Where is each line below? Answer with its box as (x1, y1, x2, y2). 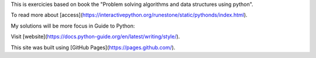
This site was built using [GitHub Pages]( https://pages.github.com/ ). (11, 44, 176, 51)
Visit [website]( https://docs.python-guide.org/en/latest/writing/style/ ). (11, 33, 180, 40)
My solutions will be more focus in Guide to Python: (11, 22, 135, 29)
